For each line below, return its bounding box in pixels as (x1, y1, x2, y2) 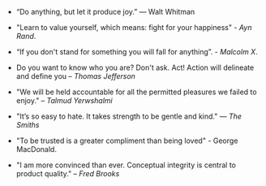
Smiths (15, 120, 40, 129)
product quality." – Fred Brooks (15, 169, 120, 178)
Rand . (15, 32, 36, 41)
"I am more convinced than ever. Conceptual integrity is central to (15, 160, 237, 170)
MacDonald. (15, 145, 57, 154)
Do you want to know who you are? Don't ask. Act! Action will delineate (15, 63, 255, 72)
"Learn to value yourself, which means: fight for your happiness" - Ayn (15, 23, 252, 32)
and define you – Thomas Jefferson (15, 71, 136, 80)
